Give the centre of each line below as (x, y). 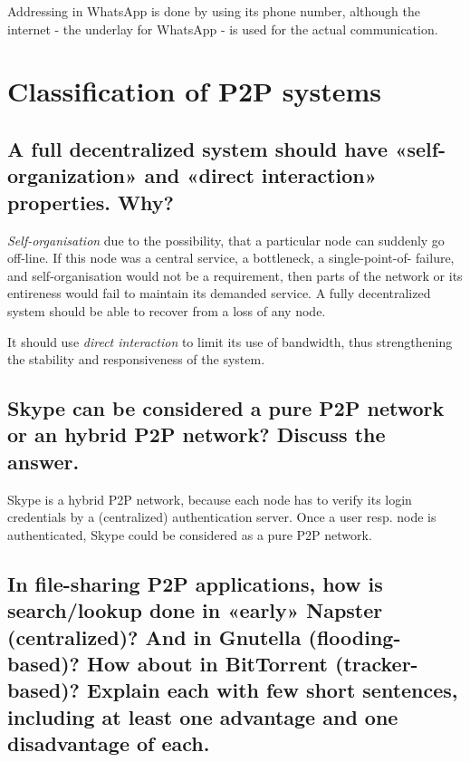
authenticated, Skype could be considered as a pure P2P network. (190, 534)
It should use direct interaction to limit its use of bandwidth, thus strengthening (230, 341)
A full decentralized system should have (197, 148)
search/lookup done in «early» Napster (195, 610)
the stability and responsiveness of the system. (136, 359)
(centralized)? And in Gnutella (154, 637)
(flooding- (355, 637)
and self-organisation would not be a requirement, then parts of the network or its (235, 275)
